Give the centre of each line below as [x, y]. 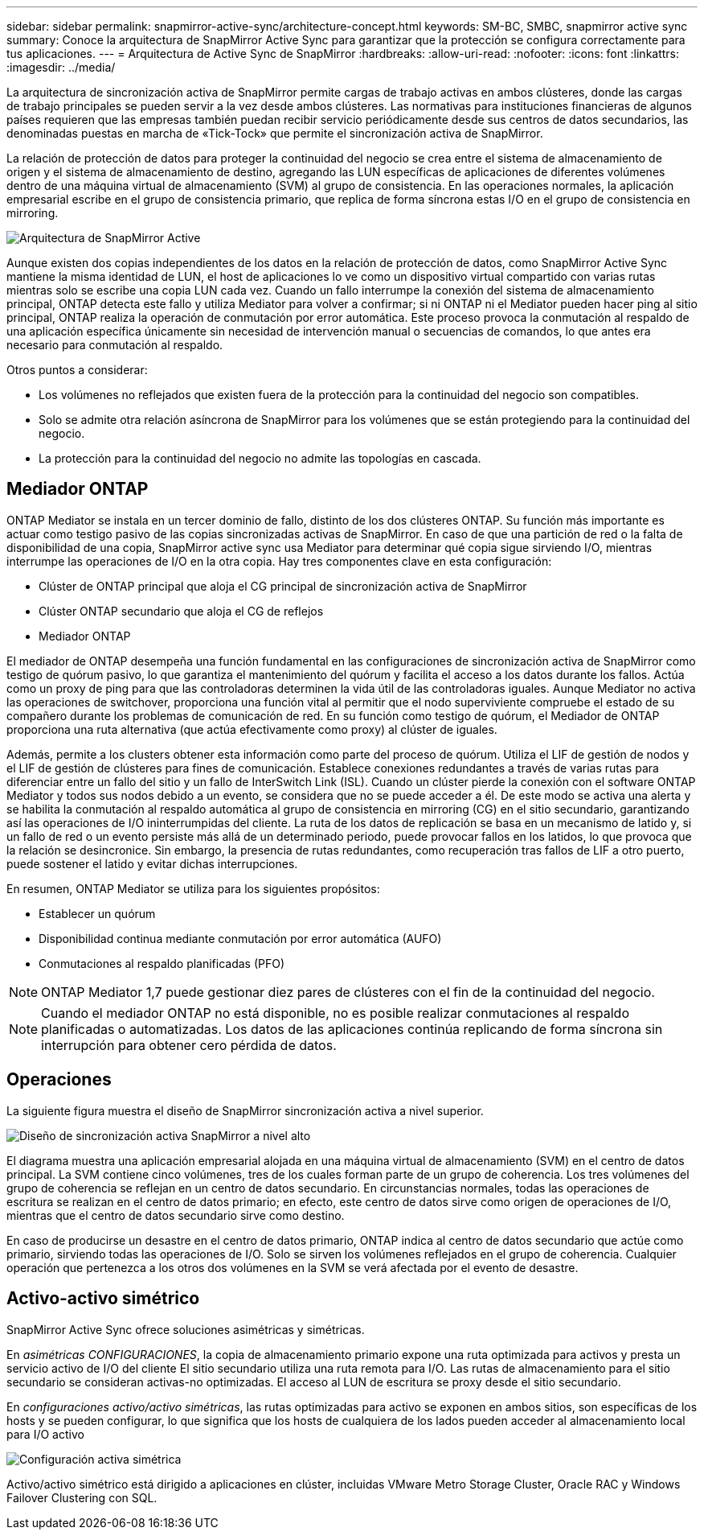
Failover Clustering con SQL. [82, 1497]
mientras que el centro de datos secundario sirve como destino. [176, 1215]
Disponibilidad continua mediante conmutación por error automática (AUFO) [240, 938]
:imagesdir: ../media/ [61, 67]
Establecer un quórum [97, 913]
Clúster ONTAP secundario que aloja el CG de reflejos [181, 611]
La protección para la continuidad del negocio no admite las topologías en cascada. [260, 458]
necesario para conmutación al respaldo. [115, 345]
